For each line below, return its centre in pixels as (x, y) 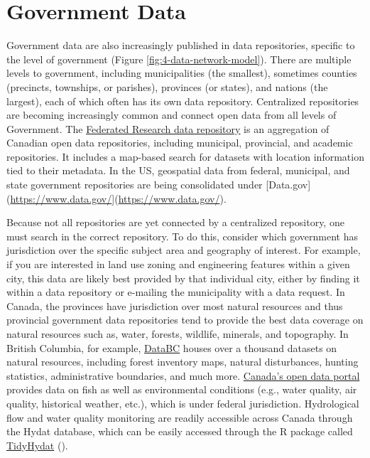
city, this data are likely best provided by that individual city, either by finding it (183, 278)
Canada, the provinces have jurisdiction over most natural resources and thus (175, 305)
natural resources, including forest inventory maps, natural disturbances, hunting (183, 362)
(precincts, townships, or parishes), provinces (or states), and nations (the (167, 86)
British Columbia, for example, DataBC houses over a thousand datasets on (172, 347)
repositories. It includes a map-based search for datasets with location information (185, 156)
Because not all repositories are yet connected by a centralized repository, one (175, 222)
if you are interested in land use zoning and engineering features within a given (178, 264)
